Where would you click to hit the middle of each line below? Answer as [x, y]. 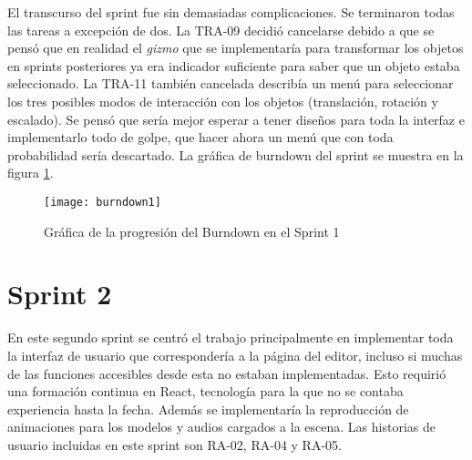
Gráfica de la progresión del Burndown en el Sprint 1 [192, 231]
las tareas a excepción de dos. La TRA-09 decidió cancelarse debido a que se [221, 30]
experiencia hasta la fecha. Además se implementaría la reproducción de [208, 409]
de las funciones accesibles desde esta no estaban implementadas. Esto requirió [227, 373]
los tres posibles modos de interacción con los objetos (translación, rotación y [223, 101]
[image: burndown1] [103, 202]
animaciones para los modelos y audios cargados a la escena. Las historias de [221, 427]
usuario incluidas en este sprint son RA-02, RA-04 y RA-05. [174, 444]
